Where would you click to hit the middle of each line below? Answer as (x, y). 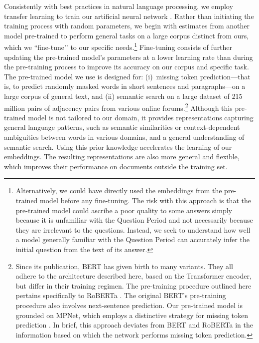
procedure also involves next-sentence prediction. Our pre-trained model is (129, 305)
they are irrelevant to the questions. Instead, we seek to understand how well (133, 229)
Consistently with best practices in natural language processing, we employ (119, 6)
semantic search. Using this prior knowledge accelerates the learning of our (118, 147)
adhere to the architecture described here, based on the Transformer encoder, (133, 276)
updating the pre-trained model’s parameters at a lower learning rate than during (129, 57)
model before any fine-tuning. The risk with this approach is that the (145, 200)
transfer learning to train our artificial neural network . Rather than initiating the (129, 16)
